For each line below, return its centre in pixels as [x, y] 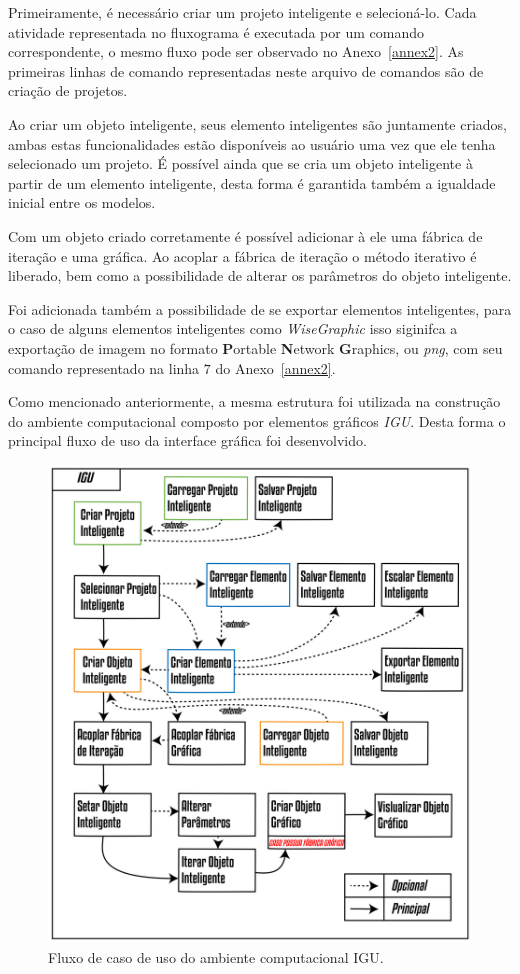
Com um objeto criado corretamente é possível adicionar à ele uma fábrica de [245, 235]
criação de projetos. [68, 90]
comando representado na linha [104, 367]
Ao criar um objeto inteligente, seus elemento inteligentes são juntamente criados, [257, 123]
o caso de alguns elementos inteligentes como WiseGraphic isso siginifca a [233, 328]
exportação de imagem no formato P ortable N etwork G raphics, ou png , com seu [255, 347]
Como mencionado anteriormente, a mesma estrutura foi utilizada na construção [254, 401]
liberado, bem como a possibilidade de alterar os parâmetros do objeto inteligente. [260, 275]
